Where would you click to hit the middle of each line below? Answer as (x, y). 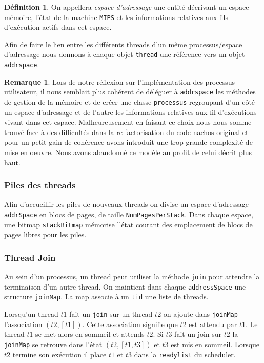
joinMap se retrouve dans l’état (53, 344)
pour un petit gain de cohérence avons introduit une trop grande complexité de (128, 142)
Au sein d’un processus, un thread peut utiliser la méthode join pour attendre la (132, 276)
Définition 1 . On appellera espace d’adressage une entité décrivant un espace (127, 7)
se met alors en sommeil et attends (90, 334)
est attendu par (213, 324)
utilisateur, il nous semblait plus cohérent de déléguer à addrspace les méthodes (130, 92)
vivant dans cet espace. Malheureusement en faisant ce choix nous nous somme (128, 122)
